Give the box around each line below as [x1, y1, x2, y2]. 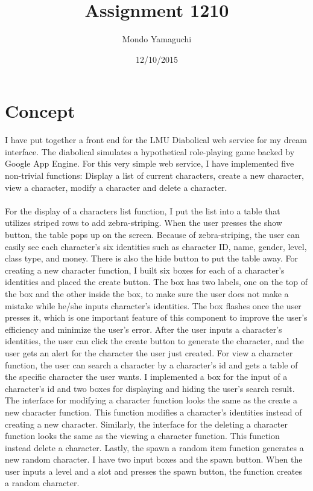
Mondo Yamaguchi [122, 33, 192, 45]
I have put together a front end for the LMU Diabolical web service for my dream [5, 133, 307, 146]
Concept [5, 98, 75, 123]
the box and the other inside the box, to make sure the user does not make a [5, 287, 289, 300]
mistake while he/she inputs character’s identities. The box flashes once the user [5, 299, 302, 312]
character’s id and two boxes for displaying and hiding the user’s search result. [5, 382, 295, 394]
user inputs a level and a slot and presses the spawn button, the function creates [5, 464, 303, 477]
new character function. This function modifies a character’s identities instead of [5, 405, 302, 418]
